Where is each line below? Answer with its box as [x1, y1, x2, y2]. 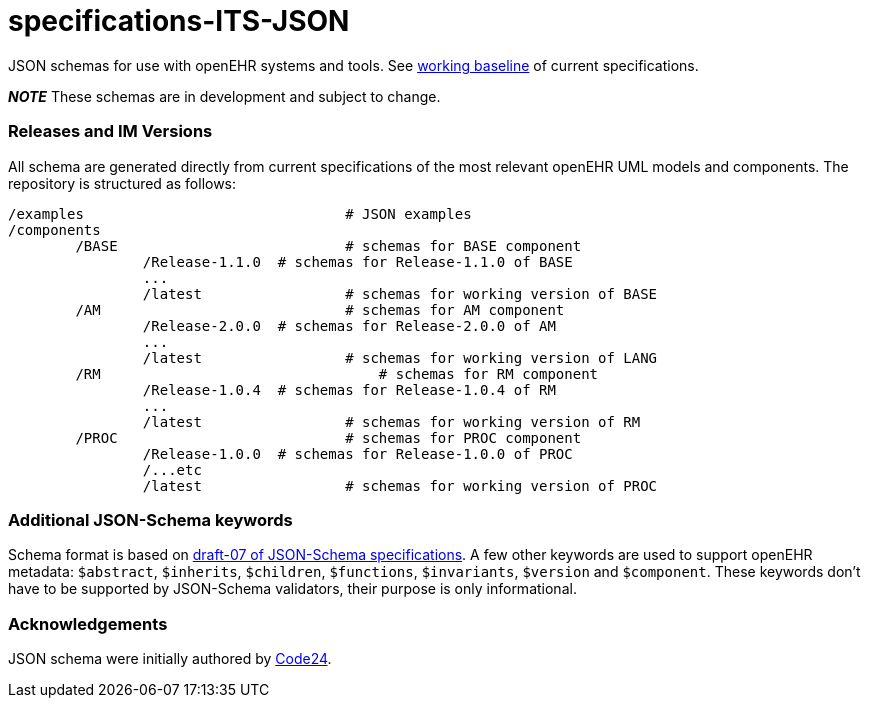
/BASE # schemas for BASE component [75, 237, 582, 254]
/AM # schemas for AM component [75, 301, 565, 318]
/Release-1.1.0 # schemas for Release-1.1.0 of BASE [142, 253, 573, 270]
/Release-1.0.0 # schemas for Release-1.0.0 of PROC [142, 445, 573, 462]
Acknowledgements [8, 613, 168, 634]
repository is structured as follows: [8, 174, 237, 192]
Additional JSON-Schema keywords [8, 509, 293, 530]
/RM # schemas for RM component [75, 365, 599, 382]
